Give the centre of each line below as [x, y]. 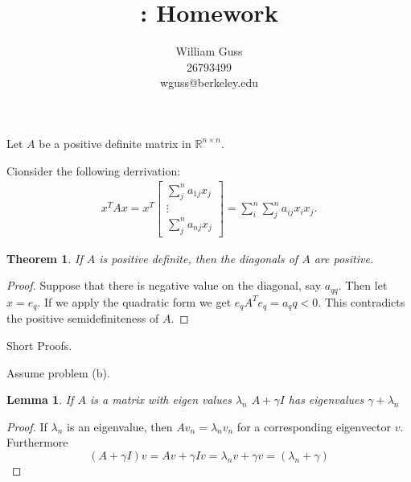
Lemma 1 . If [40, 400]
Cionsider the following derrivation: [94, 170]
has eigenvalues [326, 400]
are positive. [344, 258]
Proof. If [27, 426]
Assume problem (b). [58, 372]
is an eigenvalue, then [120, 426]
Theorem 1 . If [45, 258]
